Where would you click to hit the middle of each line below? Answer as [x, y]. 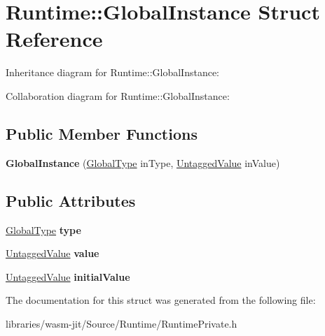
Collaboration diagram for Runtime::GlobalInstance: [118, 95]
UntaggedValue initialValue [68, 276]
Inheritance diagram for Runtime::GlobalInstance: [113, 72]
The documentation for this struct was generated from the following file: [161, 300]
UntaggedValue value [53, 253]
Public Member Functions [102, 133]
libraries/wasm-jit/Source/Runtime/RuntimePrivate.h [122, 323]
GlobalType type [43, 229]
